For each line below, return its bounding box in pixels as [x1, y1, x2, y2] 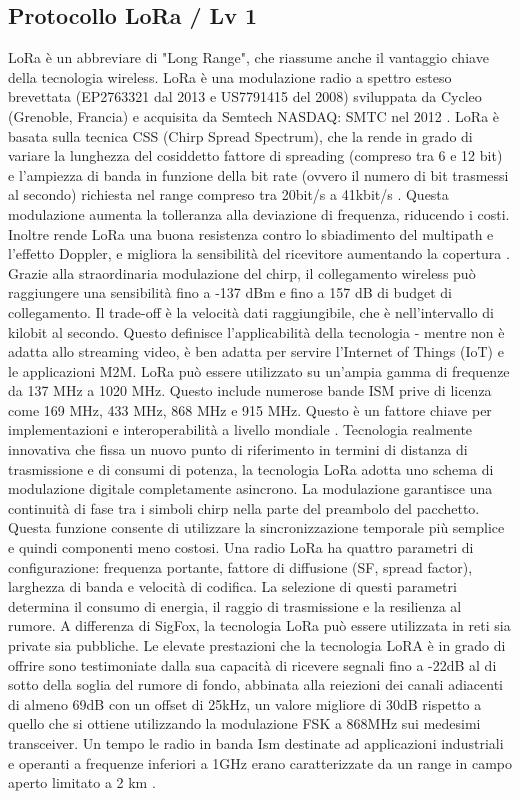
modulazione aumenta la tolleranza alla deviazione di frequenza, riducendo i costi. [8, 203, 510, 224]
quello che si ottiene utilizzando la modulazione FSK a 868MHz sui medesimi [8, 713, 481, 734]
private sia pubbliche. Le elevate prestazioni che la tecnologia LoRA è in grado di [8, 635, 506, 656]
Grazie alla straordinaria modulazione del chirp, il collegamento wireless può [8, 262, 476, 283]
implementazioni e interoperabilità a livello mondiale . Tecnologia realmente [8, 419, 473, 440]
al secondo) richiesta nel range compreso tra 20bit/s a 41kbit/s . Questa [8, 184, 449, 205]
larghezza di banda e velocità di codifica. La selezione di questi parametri [8, 576, 457, 597]
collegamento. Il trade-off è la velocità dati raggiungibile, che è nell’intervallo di [8, 301, 494, 322]
